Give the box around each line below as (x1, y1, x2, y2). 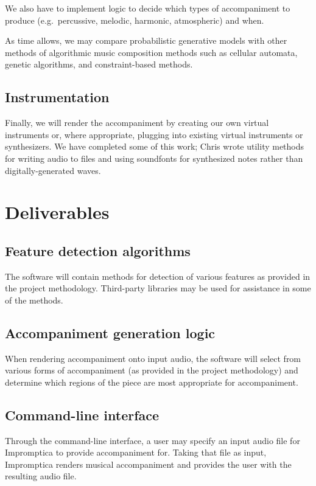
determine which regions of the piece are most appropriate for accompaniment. (5, 375, 298, 388)
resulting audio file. (5, 470, 77, 482)
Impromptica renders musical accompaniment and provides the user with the (5, 457, 292, 470)
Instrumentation (5, 88, 110, 106)
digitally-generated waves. (5, 164, 101, 176)
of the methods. (5, 293, 63, 306)
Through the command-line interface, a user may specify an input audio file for (5, 434, 300, 446)
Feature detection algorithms (5, 241, 191, 260)
